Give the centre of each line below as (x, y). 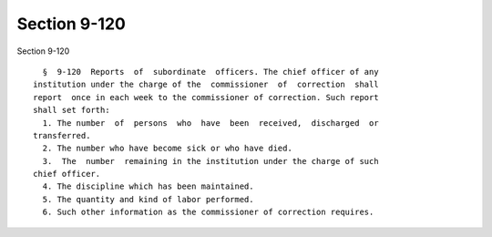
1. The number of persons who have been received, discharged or (210, 123)
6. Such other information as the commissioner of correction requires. (208, 212)
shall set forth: (72, 110)
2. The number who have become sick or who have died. (168, 149)
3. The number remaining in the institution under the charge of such (210, 161)
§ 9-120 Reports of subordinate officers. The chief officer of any (210, 72)
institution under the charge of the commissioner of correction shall (206, 85)
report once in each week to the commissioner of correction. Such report (206, 97)
